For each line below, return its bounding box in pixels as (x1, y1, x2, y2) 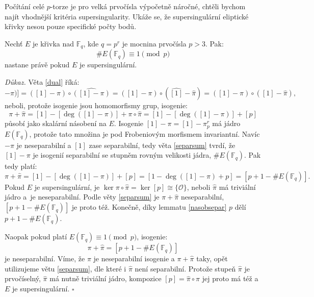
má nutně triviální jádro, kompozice (49, 273, 162, 284)
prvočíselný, (5, 273, 41, 284)
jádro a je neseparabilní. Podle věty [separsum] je (5, 191, 160, 202)
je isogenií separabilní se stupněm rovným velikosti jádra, (33, 150, 212, 160)
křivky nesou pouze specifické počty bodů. (5, 21, 137, 32)
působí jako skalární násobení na (5, 118, 107, 129)
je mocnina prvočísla (122, 38, 187, 48)
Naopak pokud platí (5, 231, 67, 242)
